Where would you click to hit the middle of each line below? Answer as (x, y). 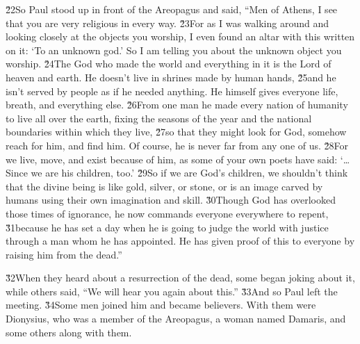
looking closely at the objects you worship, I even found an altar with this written (180, 36)
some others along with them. (69, 332)
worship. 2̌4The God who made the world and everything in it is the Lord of (169, 64)
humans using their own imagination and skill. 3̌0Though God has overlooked (171, 200)
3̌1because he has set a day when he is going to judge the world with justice (167, 227)
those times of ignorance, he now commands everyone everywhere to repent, (167, 213)
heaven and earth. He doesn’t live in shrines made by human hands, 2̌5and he (171, 77)
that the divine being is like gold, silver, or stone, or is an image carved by (164, 186)
